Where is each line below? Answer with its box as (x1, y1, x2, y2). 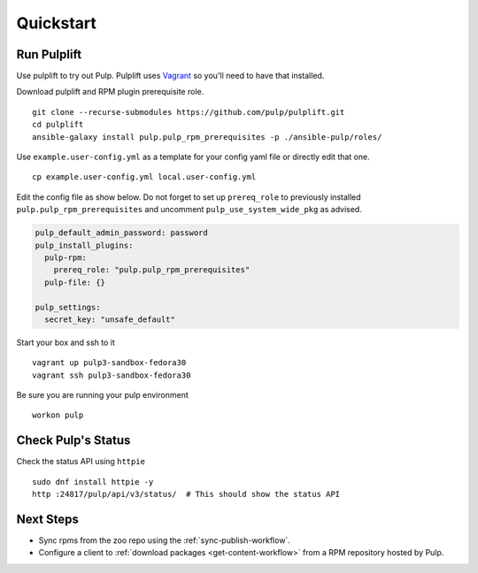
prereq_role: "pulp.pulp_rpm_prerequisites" (53, 265, 251, 275)
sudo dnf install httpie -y (32, 477, 154, 486)
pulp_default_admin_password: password (35, 228, 208, 238)
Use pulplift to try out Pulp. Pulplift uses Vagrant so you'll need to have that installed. (16, 71, 325, 81)
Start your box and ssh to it (16, 337, 115, 348)
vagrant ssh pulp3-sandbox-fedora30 (32, 370, 191, 380)
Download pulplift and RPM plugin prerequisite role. (16, 87, 204, 97)
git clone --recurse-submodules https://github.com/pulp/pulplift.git (32, 107, 345, 117)
